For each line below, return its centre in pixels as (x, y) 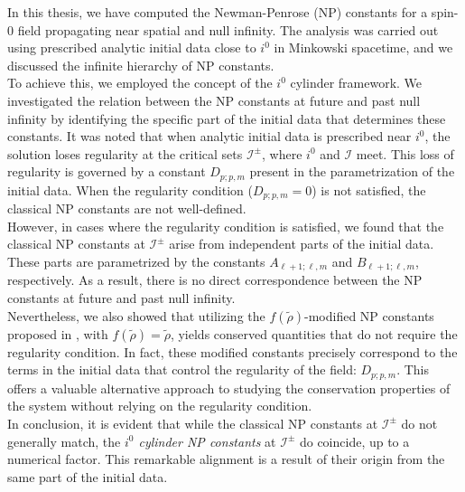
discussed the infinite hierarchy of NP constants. (141, 65)
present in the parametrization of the (352, 171)
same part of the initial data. (88, 476)
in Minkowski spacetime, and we (363, 47)
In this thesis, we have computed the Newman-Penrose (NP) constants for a (218, 12)
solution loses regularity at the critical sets (125, 153)
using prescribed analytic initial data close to (132, 47)
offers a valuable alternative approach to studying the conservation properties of (229, 388)
